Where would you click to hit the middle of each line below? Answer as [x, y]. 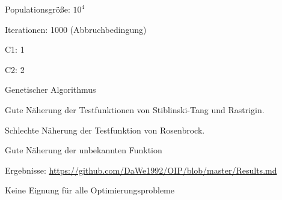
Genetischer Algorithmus [51, 90]
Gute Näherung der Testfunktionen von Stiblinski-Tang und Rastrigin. [135, 109]
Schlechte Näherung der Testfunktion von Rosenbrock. [105, 130]
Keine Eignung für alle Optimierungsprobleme [90, 190]
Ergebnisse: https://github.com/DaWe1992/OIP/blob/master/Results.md [141, 170]
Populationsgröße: [38, 9]
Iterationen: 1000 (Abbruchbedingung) [76, 29]
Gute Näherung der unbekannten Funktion [84, 150]
